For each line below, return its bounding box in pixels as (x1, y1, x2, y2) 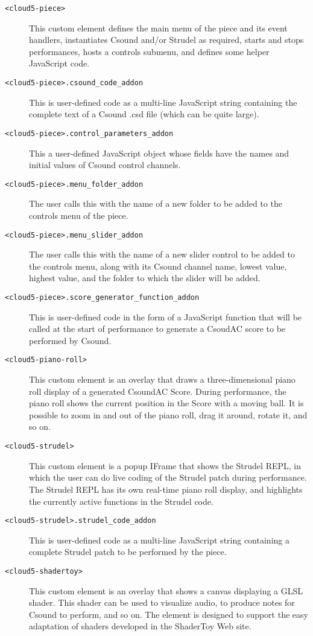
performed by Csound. (29, 334, 112, 346)
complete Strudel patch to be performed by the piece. (29, 545, 227, 558)
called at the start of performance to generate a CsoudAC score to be (29, 322, 286, 335)
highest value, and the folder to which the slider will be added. (29, 271, 261, 284)
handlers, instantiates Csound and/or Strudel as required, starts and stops (29, 33, 304, 46)
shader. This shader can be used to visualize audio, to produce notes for (29, 596, 295, 609)
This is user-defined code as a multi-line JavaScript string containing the (29, 96, 297, 108)
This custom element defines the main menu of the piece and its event (29, 21, 288, 34)
